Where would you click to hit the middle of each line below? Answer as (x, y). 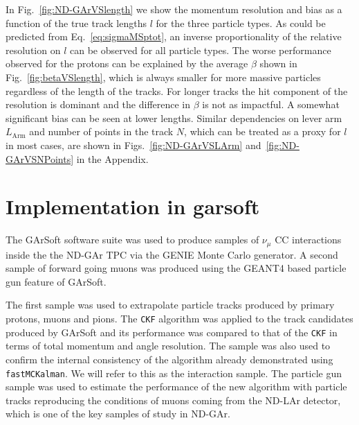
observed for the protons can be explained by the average (127, 63)
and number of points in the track (101, 131)
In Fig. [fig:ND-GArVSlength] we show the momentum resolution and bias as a (174, 9)
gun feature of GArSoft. (56, 281)
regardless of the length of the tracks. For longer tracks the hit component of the (177, 90)
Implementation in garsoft (133, 206)
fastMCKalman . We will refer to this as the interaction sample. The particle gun (174, 373)
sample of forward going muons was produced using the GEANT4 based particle (176, 268)
